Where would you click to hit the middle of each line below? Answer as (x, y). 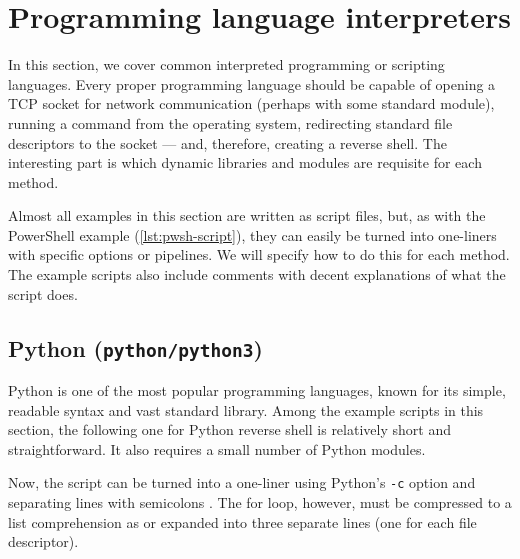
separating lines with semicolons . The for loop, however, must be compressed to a (260, 502)
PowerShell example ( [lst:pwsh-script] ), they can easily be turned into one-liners (252, 234)
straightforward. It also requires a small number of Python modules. (217, 448)
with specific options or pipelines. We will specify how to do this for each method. (259, 254)
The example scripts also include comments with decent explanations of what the (257, 274)
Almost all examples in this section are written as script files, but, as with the (247, 215)
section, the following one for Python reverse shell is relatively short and (229, 429)
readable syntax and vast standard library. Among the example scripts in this (246, 409)
